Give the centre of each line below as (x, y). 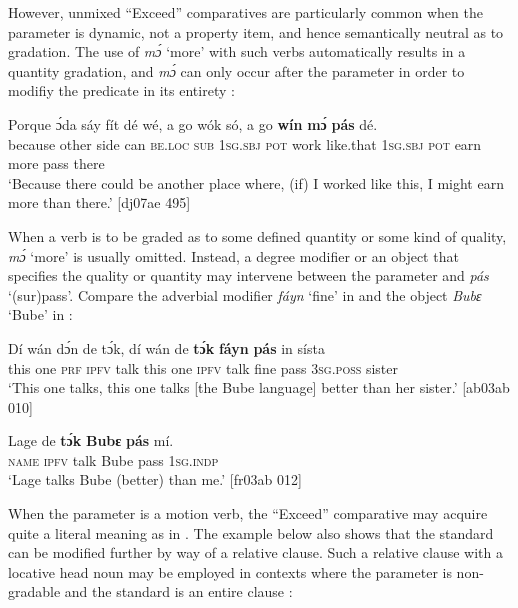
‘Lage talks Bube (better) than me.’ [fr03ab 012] (155, 479)
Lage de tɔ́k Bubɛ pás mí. (91, 440)
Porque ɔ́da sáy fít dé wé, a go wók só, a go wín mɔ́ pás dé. (193, 123)
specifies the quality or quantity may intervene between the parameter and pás (248, 275)
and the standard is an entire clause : (178, 591)
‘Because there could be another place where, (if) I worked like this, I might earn (256, 182)
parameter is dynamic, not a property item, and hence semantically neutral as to (256, 31)
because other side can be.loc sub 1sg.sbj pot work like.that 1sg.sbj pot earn (245, 143)
